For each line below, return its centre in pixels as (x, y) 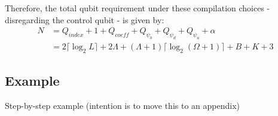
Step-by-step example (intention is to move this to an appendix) (123, 105)
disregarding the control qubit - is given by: (85, 19)
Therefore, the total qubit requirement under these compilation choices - (138, 8)
